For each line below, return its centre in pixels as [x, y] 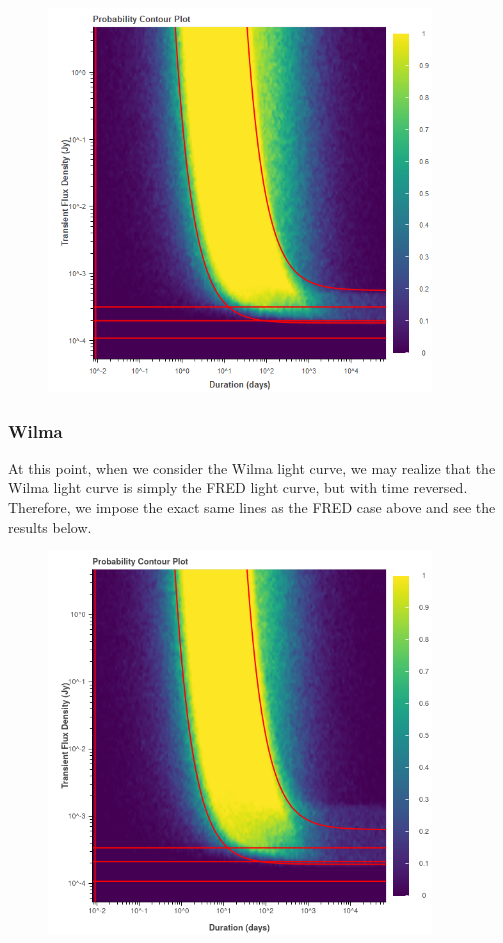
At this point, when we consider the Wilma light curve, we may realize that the [252, 467]
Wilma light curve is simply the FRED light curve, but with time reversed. [238, 487]
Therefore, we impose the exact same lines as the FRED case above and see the [252, 507]
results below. [50, 526]
